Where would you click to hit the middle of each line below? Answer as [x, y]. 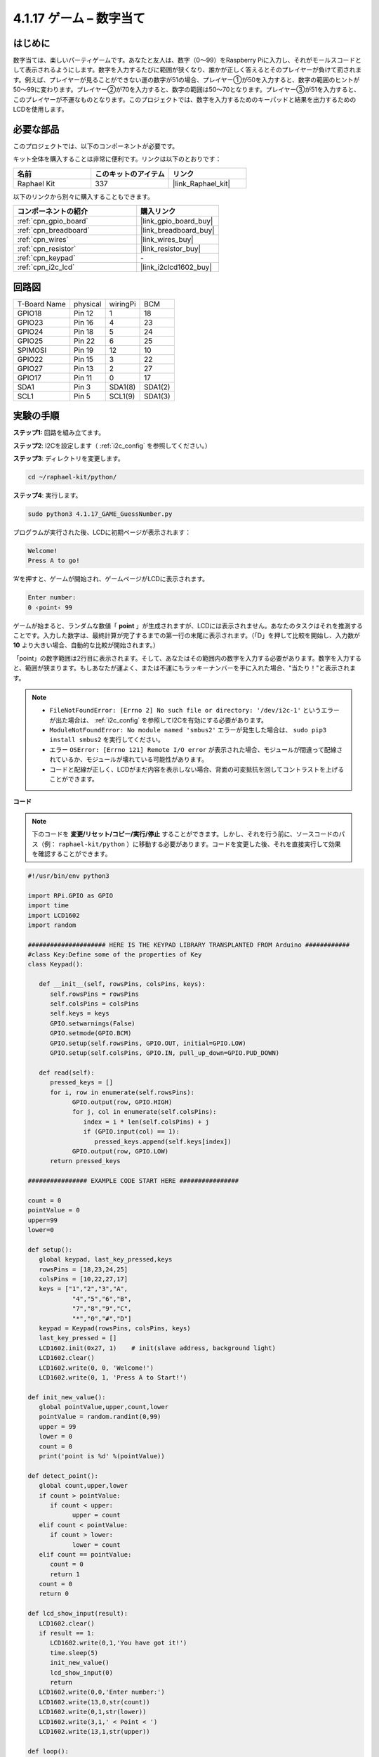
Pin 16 [84, 322]
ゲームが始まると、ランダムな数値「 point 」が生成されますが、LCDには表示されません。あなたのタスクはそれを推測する [188, 625]
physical [88, 304]
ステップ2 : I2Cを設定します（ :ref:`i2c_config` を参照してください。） [112, 446]
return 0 [54, 1594]
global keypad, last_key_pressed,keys [106, 1259]
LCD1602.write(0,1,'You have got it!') [119, 1643]
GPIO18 [29, 313]
